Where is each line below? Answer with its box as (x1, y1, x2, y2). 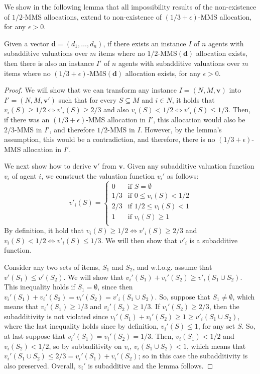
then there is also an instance (4, 57, 94, 68)
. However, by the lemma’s (140, 124, 222, 134)
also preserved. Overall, (4, 360, 76, 370)
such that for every (58, 94, 117, 105)
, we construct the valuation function (41, 170, 155, 181)
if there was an (4, 114, 50, 124)
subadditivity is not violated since (4, 311, 108, 321)
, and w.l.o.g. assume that (133, 261, 212, 272)
